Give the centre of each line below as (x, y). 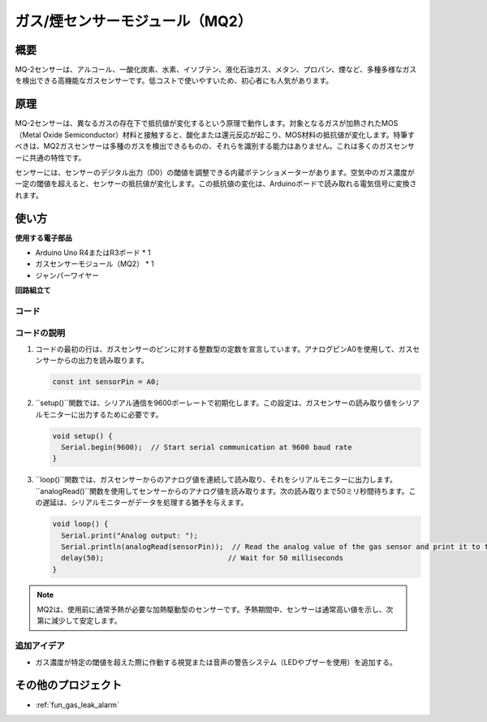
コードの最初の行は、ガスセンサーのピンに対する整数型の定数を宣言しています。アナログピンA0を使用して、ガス (224, 348)
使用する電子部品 (43, 238)
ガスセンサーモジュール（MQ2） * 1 (95, 264)
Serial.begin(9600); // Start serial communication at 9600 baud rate (207, 447)
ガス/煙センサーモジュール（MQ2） (134, 21)
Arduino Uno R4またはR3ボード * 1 (93, 253)
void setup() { (82, 436)
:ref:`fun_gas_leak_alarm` (77, 705)
